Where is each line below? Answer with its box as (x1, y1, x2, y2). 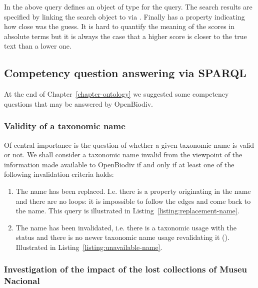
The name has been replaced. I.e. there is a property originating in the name (15, 185, 251, 196)
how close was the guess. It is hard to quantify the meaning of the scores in (4, 21, 235, 32)
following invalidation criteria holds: (4, 169, 114, 179)
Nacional (4, 274, 40, 287)
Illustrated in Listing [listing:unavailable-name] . (15, 241, 162, 252)
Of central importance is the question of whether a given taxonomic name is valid (4, 139, 254, 150)
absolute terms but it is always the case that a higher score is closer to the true (4, 31, 247, 41)
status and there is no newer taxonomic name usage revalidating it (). (15, 232, 229, 242)
